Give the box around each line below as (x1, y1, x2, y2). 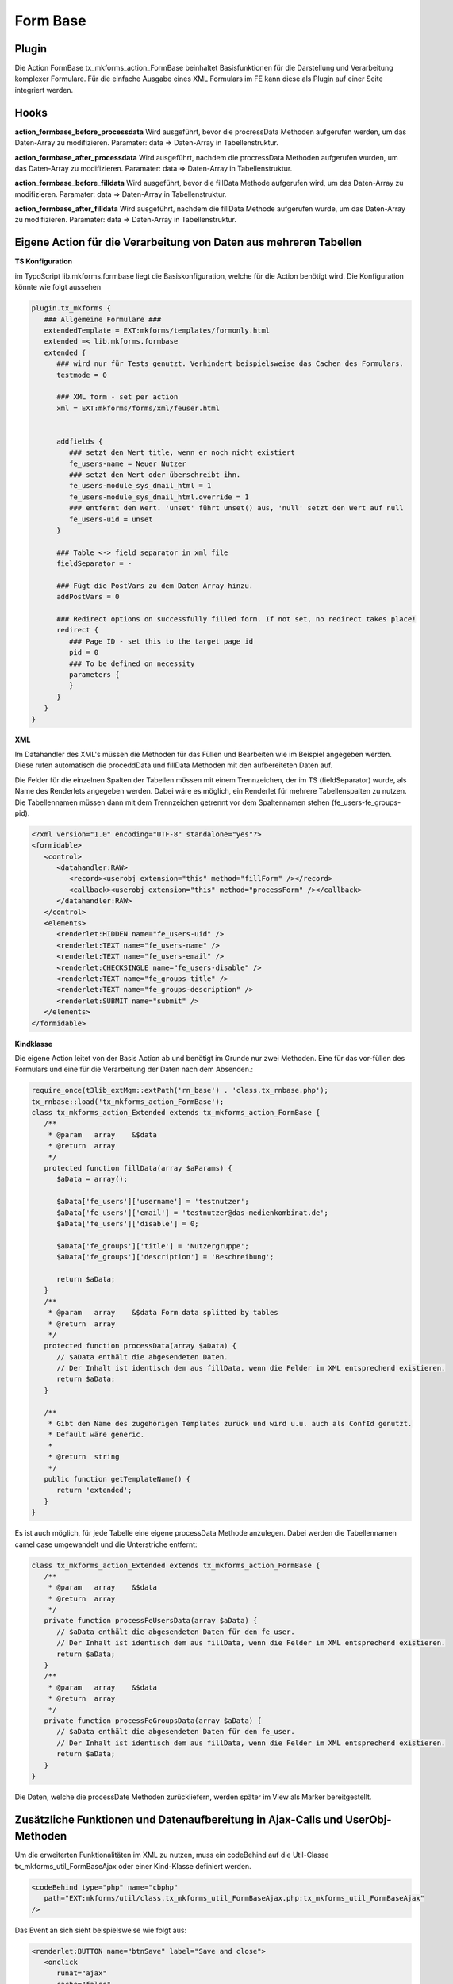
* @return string (48, 1452, 120, 1462)
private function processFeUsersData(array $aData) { (44, 1616, 258, 1625)
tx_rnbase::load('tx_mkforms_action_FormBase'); (31, 1097, 225, 1106)
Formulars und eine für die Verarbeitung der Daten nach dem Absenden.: (14, 1064, 254, 1075)
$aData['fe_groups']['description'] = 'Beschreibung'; (56, 1252, 274, 1262)
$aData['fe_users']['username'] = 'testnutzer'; (56, 1197, 249, 1206)
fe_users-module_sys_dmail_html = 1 (68, 481, 212, 490)
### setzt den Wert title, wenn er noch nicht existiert (68, 448, 295, 457)
